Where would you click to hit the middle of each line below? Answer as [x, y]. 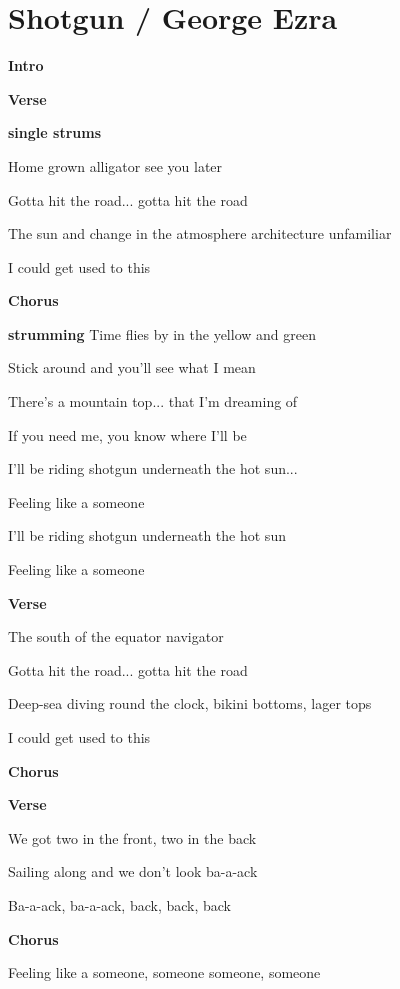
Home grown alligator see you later [115, 165]
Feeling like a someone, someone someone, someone [164, 972]
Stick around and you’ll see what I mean [132, 367]
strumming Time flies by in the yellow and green [162, 333]
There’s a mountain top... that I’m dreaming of [153, 401]
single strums [54, 132]
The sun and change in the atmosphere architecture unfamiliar [200, 233]
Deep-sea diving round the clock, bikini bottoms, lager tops [190, 703]
